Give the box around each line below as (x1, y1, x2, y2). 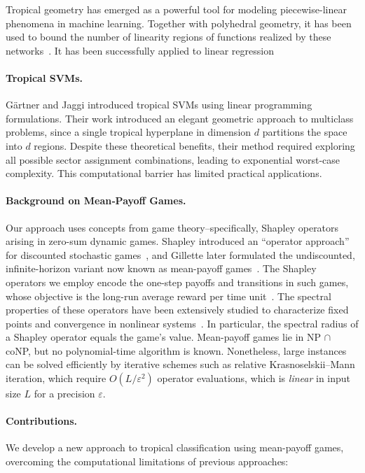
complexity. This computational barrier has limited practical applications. (6, 166, 322, 181)
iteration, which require (6, 371, 106, 386)
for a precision (34, 386, 95, 401)
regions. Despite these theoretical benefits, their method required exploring (34, 138, 355, 153)
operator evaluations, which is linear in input (157, 371, 351, 386)
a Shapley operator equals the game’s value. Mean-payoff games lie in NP (6, 330, 322, 344)
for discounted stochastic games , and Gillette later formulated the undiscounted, (6, 247, 355, 262)
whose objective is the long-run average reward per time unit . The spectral (6, 288, 331, 303)
